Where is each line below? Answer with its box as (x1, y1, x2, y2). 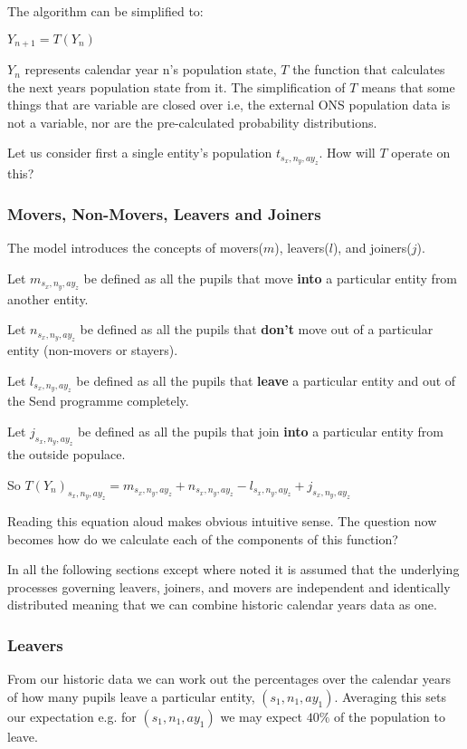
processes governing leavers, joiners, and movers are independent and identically (7, 577, 451, 596)
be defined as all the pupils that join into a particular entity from (77, 422, 443, 441)
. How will (319, 143, 376, 162)
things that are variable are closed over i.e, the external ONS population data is (7, 95, 451, 114)
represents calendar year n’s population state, (24, 60, 277, 79)
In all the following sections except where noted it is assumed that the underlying (7, 560, 460, 579)
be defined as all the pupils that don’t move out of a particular (80, 320, 434, 339)
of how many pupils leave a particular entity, (7, 687, 255, 706)
